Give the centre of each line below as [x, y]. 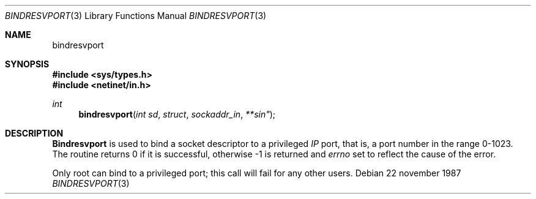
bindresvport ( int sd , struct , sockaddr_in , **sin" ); [177, 114]
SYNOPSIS [27, 64]
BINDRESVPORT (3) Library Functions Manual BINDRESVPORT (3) [136, 16]
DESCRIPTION [34, 133]
